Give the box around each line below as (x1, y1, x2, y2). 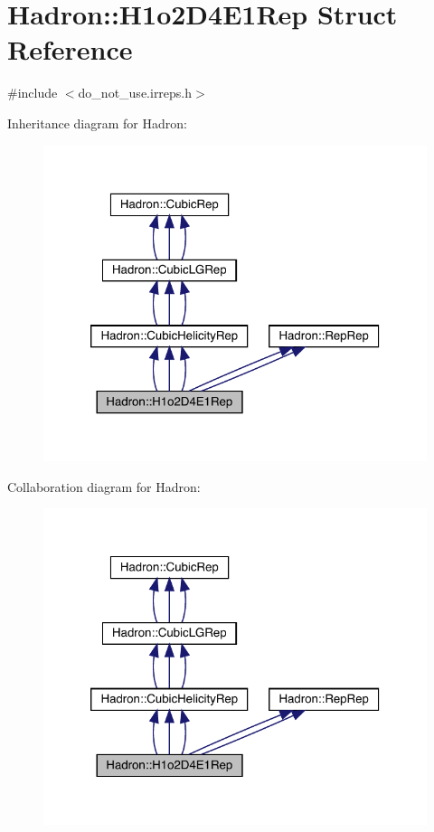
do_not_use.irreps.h (78, 83, 193, 102)
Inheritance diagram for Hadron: (7, 113, 187, 132)
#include (7, 83, 58, 102)
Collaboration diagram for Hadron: (7, 477, 201, 496)
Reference (7, 31, 133, 68)
